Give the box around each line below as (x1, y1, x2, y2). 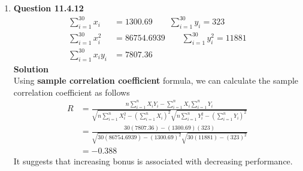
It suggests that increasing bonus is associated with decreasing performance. (13, 155, 293, 167)
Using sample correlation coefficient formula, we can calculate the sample (13, 74, 299, 87)
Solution (13, 62, 49, 75)
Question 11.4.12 (13, 2, 84, 14)
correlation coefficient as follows (13, 85, 130, 98)
